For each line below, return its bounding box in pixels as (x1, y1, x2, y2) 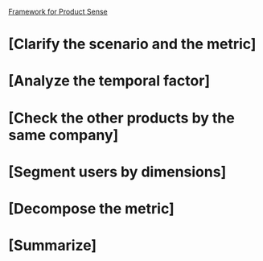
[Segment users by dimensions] (8, 163, 227, 180)
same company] (8, 126, 119, 144)
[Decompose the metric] (8, 199, 175, 217)
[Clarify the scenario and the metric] (8, 35, 257, 53)
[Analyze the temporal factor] (8, 72, 211, 90)
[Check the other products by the (8, 109, 235, 127)
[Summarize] (8, 237, 97, 255)
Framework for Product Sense (8, 7, 108, 16)
